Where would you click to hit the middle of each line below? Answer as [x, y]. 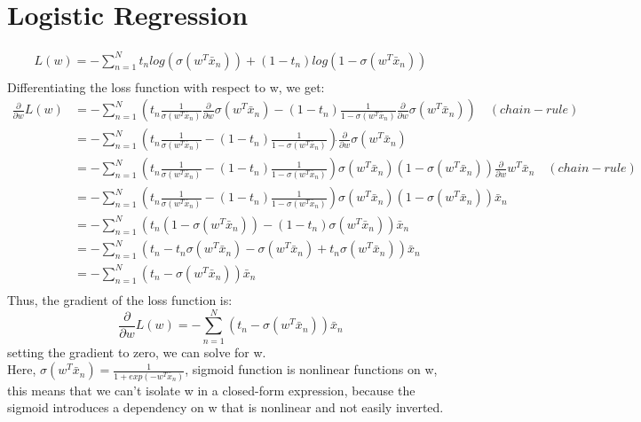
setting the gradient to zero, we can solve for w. [137, 352]
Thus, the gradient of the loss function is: [120, 300]
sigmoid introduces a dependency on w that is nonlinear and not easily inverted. [226, 407]
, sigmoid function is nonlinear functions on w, [311, 369]
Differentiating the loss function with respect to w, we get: [166, 86]
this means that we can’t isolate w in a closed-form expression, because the [211, 390]
